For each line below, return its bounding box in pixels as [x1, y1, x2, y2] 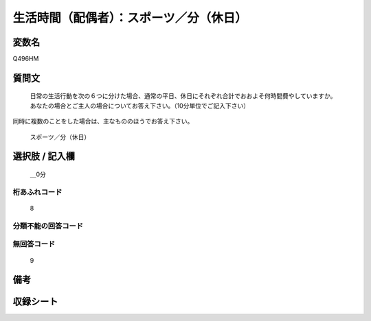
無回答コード [12, 239, 56, 249]
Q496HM [12, 55, 39, 63]
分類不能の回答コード [12, 221, 84, 230]
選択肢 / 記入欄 [12, 151, 76, 163]
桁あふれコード [12, 187, 63, 197]
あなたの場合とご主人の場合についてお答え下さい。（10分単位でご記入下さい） [30, 102, 250, 110]
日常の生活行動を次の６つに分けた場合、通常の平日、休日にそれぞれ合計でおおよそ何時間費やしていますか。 [30, 92, 337, 100]
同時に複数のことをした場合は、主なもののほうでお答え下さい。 [12, 117, 194, 126]
